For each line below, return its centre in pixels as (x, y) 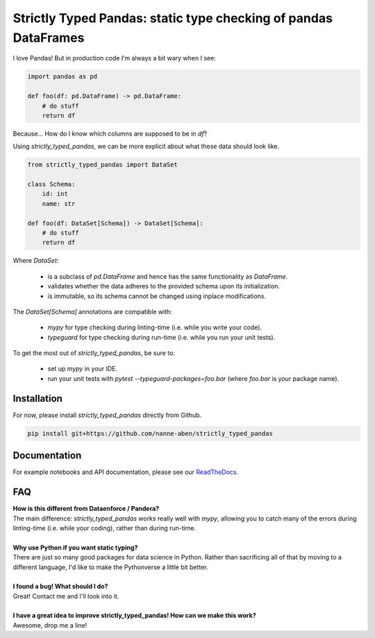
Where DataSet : (36, 261)
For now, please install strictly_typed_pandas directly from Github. (107, 415)
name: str (59, 204)
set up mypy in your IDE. (83, 369)
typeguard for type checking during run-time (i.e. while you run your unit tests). (161, 337)
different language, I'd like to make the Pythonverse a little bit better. (110, 567)
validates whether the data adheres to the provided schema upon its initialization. (164, 286)
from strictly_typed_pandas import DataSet (103, 165)
